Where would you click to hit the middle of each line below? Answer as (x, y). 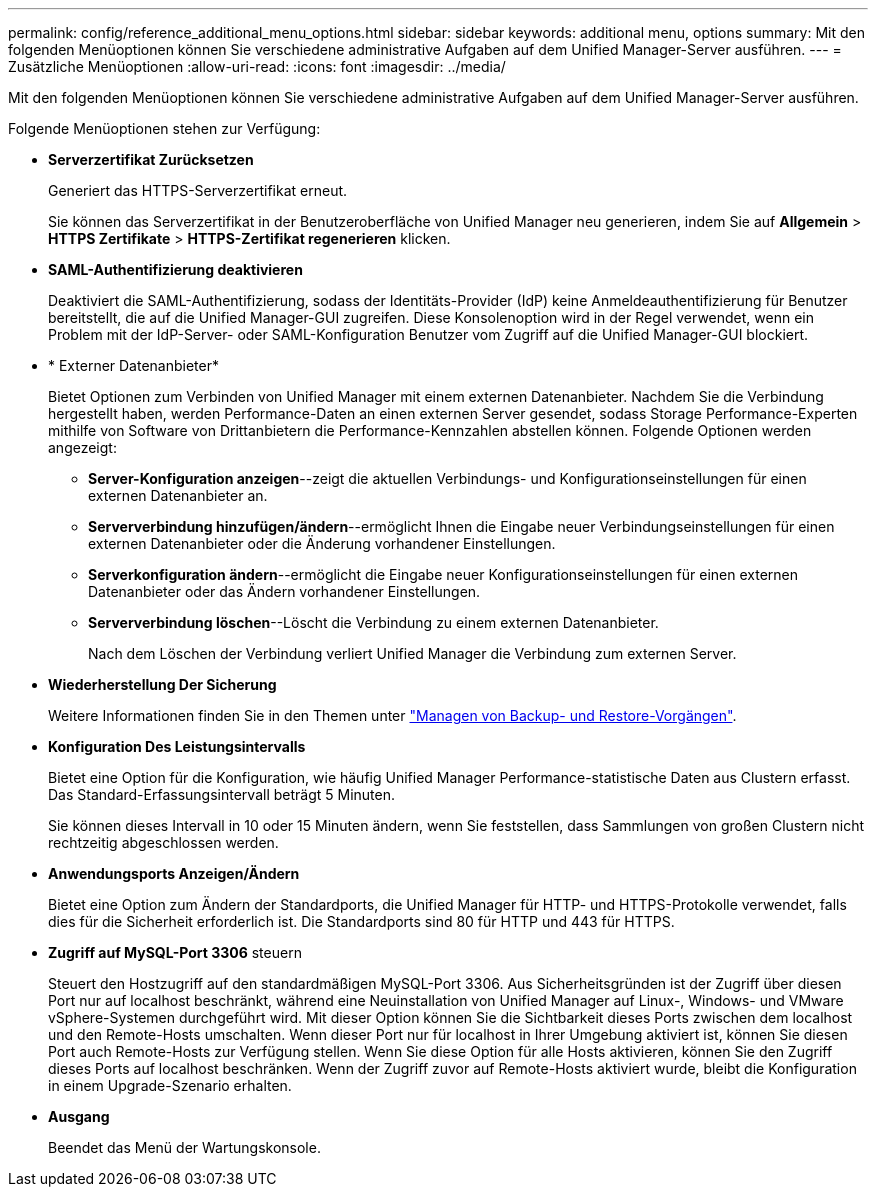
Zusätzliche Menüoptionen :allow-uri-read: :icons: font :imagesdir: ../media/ (257, 66)
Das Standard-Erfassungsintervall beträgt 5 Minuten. (221, 794)
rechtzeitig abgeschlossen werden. (163, 842)
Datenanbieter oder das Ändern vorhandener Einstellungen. (284, 591)
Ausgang (79, 1116)
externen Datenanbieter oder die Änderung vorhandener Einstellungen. (322, 543)
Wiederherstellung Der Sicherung (162, 684)
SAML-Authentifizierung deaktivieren (175, 269)
